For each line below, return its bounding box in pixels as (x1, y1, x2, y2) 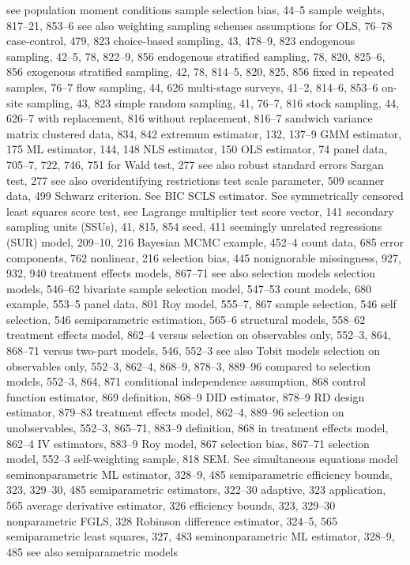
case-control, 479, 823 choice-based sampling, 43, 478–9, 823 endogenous (6, 32, 355, 49)
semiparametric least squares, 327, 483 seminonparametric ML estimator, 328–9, (6, 528, 395, 544)
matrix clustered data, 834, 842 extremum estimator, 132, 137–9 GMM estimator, (6, 125, 402, 141)
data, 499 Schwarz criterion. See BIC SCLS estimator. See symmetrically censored (6, 187, 404, 204)
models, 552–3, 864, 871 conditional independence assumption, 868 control (6, 373, 366, 390)
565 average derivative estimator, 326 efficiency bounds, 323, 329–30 (6, 497, 336, 513)
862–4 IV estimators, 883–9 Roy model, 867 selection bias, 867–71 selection (6, 435, 370, 451)
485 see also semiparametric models (6, 543, 178, 559)
